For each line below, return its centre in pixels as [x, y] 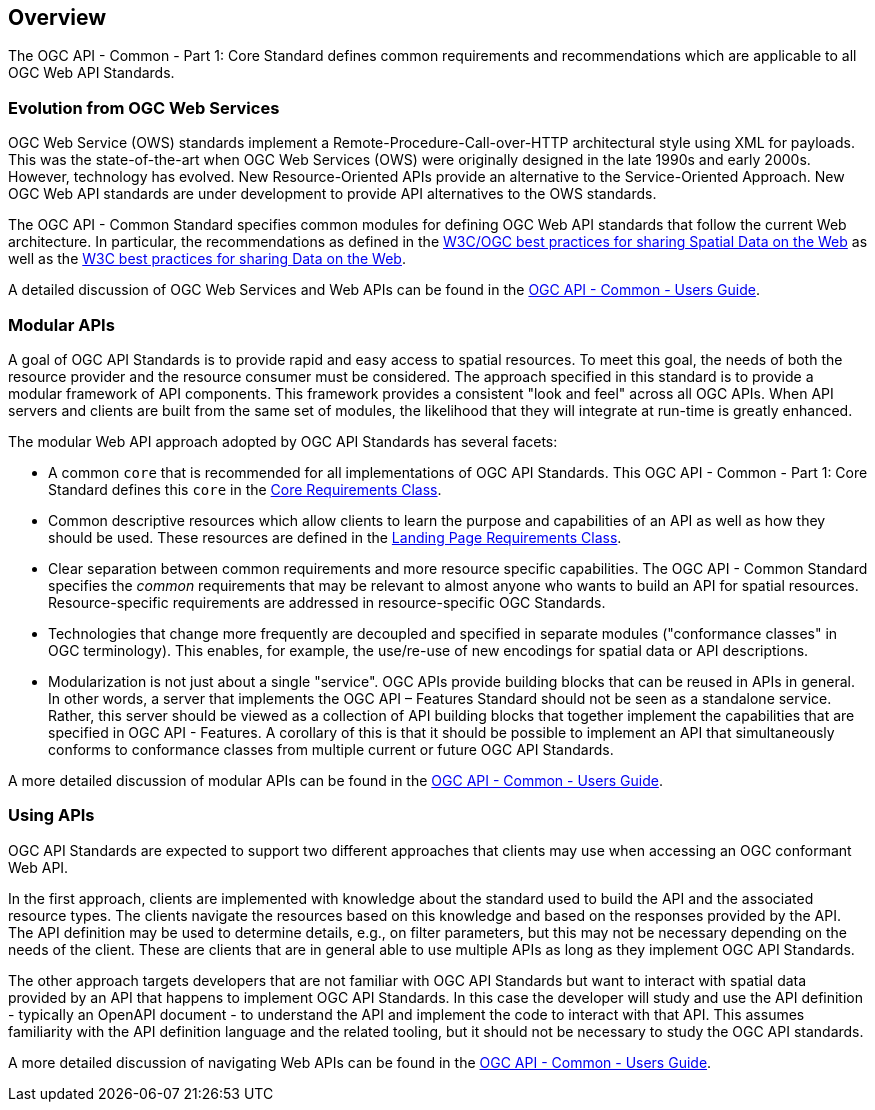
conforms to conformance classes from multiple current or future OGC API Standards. [331, 749]
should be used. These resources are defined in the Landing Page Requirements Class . [335, 537]
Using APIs [51, 815]
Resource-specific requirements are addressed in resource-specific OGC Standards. [327, 602]
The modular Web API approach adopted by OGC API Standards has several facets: [283, 441]
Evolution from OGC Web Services [144, 107]
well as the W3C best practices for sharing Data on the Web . [207, 259]
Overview [57, 17]
